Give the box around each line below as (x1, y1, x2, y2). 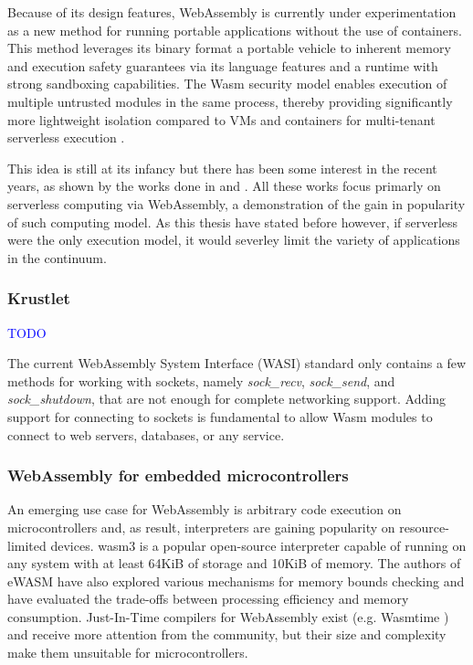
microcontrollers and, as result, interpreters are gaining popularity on (7, 517, 395, 536)
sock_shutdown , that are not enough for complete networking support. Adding (7, 389, 446, 408)
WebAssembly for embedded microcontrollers (7, 464, 349, 487)
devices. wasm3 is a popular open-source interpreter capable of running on (50, 535, 467, 554)
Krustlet (7, 287, 70, 310)
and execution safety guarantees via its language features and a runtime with (7, 56, 438, 75)
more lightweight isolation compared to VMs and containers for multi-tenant (7, 110, 436, 129)
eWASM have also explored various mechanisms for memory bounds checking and (7, 571, 465, 590)
